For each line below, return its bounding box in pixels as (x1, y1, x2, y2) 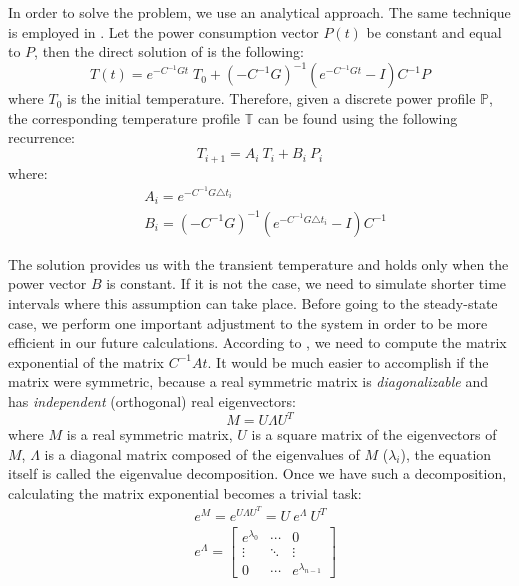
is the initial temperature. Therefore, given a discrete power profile (67, 88, 476, 109)
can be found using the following (257, 107, 458, 128)
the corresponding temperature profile (8, 107, 241, 128)
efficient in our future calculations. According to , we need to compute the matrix (8, 332, 507, 353)
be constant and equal (366, 21, 502, 42)
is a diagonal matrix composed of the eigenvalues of (44, 443, 360, 464)
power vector (8, 273, 87, 294)
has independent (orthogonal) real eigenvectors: (8, 390, 296, 411)
